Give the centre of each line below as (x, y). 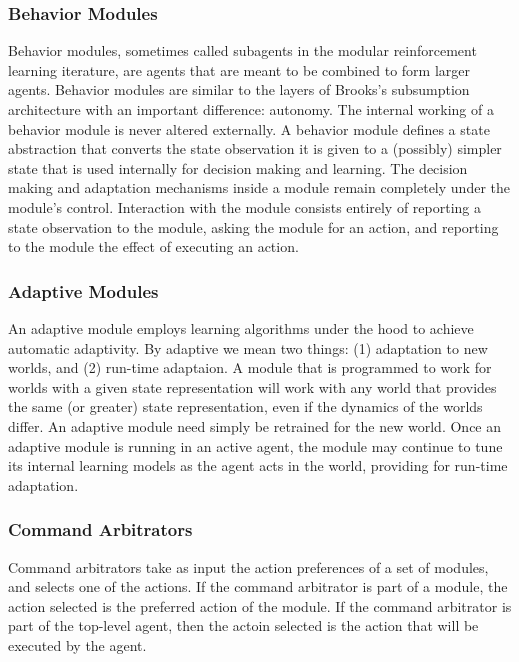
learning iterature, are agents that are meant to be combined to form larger (239, 69)
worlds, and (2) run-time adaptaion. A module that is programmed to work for (250, 367)
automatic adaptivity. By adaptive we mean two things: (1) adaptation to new (248, 347)
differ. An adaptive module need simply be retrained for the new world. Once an (255, 425)
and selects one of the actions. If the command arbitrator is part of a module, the (258, 586)
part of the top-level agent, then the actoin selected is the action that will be (243, 625)
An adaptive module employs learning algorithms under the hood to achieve (241, 327)
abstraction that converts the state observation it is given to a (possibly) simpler (255, 148)
